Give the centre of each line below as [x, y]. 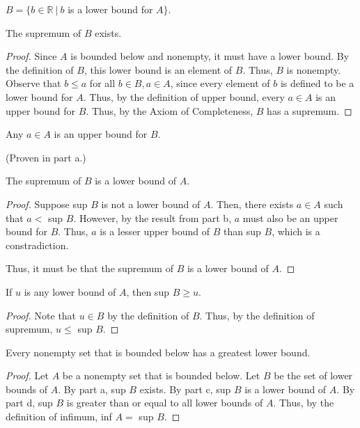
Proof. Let [27, 375]
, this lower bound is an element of [158, 69]
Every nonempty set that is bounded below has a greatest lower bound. [158, 352]
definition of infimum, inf [59, 417]
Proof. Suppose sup [47, 204]
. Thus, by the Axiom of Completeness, [170, 110]
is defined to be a [317, 83]
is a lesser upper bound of [155, 231]
